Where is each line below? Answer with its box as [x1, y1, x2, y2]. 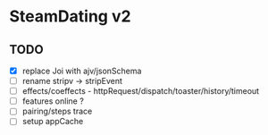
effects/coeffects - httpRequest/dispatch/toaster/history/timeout [21, 86, 260, 97]
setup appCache [21, 116, 84, 127]
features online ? [21, 96, 85, 106]
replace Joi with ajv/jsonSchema [21, 65, 142, 76]
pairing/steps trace [21, 105, 93, 117]
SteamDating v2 [9, 6, 131, 27]
